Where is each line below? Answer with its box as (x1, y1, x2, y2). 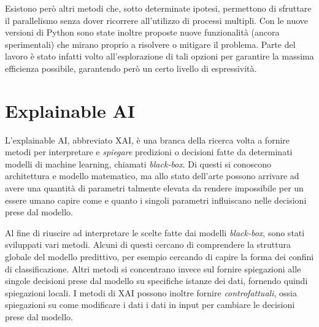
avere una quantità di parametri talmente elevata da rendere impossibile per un (5, 182, 304, 194)
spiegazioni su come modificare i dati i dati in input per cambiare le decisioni (5, 298, 295, 311)
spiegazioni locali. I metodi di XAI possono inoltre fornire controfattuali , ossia (5, 286, 297, 299)
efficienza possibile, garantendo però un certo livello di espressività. (5, 61, 257, 74)
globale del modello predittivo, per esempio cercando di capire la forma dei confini (5, 250, 314, 263)
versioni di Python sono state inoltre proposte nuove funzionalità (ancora (5, 26, 280, 39)
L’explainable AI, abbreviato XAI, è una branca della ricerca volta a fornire (5, 133, 290, 146)
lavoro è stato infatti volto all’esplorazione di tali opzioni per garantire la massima (5, 50, 314, 63)
